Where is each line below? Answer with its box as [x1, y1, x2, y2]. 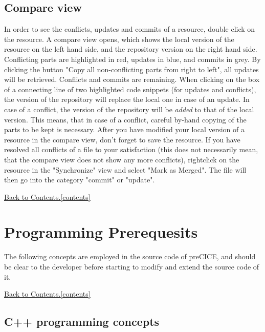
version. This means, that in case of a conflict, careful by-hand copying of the [4, 114, 247, 125]
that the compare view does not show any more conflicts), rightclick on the [4, 154, 239, 164]
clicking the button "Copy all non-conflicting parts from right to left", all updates [4, 64, 259, 74]
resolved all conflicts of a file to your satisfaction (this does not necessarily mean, [4, 144, 258, 155]
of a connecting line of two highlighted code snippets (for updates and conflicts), [4, 84, 256, 94]
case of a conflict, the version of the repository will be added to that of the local [4, 103, 254, 114]
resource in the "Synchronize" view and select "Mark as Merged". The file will [4, 164, 247, 175]
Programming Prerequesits [4, 221, 198, 242]
